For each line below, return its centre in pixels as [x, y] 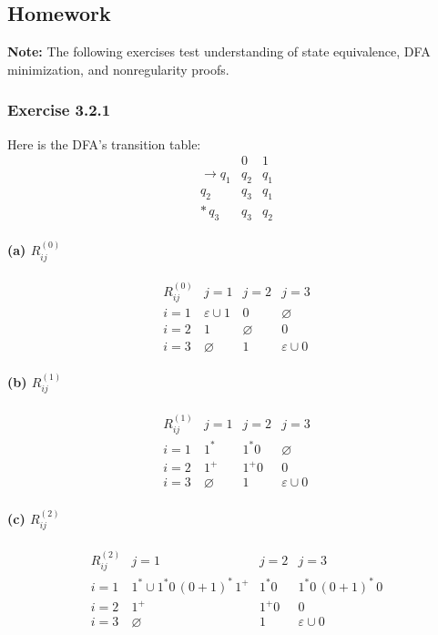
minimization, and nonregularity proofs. [118, 69]
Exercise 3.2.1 [59, 110]
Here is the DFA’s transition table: [104, 143]
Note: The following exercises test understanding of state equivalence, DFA [219, 51]
